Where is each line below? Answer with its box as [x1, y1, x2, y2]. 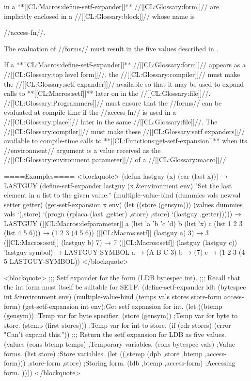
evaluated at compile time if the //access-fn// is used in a [4, 107, 176, 117]
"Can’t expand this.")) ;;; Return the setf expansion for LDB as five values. [4, 329, 226, 339]
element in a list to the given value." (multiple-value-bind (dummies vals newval [4, 190, 241, 200]
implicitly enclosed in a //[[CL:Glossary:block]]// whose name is [4, 11, 195, 21]
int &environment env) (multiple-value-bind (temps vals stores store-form [4, 291, 222, 302]
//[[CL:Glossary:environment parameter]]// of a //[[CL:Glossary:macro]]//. [4, 154, 228, 165]
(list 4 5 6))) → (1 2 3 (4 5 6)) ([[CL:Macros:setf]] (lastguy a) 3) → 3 [4, 228, 209, 238]
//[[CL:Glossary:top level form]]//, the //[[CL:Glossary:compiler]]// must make [4, 69, 240, 79]
